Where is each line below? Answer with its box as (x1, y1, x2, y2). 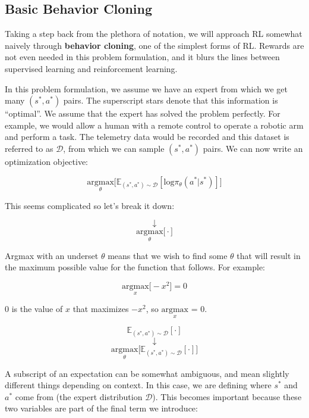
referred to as (5, 142, 53, 154)
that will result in (237, 249, 301, 261)
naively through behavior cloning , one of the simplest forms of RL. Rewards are (5, 39, 304, 51)
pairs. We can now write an (203, 142, 303, 154)
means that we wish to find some (108, 249, 228, 261)
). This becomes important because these (152, 390, 302, 403)
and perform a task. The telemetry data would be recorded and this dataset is (5, 130, 289, 143)
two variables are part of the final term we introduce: (5, 402, 198, 414)
